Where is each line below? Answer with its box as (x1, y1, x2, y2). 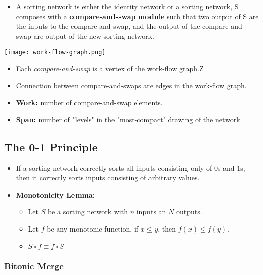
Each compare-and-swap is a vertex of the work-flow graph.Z (16, 63, 204, 74)
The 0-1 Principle (4, 139, 98, 154)
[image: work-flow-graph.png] (4, 49, 106, 56)
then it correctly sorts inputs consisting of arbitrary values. (16, 172, 200, 183)
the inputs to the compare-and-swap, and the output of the (16, 21, 200, 31)
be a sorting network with (47, 206, 128, 217)
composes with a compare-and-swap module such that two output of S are (16, 11, 259, 21)
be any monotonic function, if (47, 223, 139, 234)
